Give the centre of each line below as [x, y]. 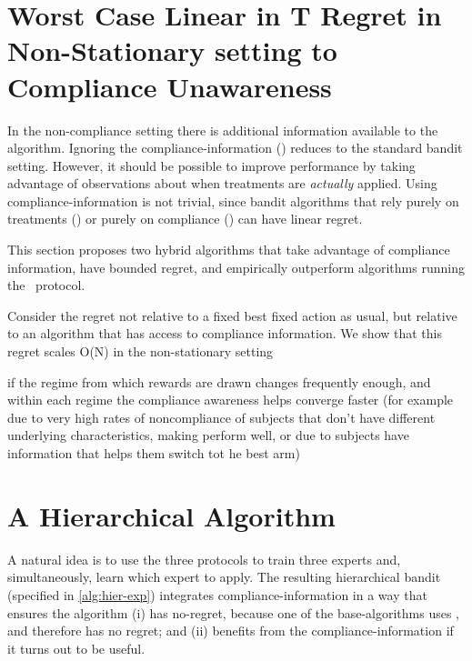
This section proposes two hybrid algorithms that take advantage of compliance [229, 250]
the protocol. [46, 285]
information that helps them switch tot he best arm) [154, 453]
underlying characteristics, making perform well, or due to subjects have [208, 435]
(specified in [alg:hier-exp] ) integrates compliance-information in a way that [217, 594]
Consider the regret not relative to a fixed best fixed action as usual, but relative [232, 315]
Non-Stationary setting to [172, 50]
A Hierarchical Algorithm [171, 515]
